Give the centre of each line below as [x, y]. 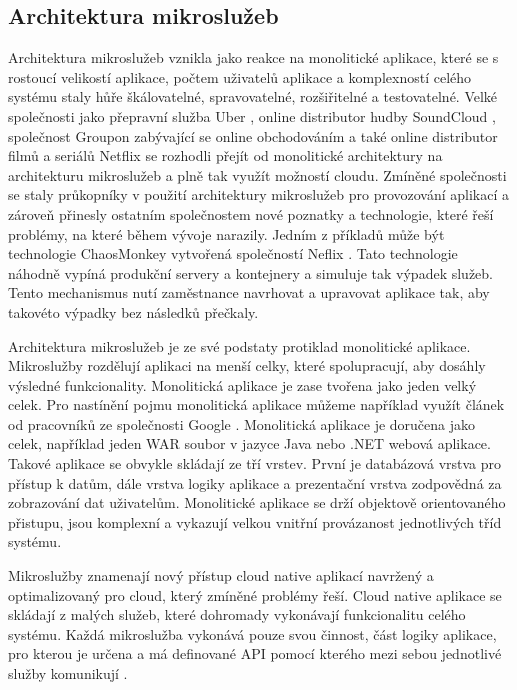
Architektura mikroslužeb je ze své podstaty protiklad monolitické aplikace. [239, 345]
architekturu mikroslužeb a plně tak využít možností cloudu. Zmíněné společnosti [257, 174]
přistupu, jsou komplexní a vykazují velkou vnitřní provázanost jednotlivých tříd [255, 521]
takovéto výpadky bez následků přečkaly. [133, 311]
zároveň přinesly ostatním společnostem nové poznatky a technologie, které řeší [251, 213]
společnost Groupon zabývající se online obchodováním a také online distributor [253, 135]
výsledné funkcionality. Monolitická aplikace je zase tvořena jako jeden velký [242, 384]
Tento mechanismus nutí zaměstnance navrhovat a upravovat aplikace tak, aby [249, 292]
